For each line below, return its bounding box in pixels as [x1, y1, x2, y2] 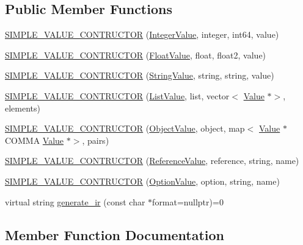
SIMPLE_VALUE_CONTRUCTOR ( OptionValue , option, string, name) [5, 174, 280, 187]
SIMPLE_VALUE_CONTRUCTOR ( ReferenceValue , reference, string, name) [5, 154, 299, 167]
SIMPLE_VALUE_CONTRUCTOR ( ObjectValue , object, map [5, 122, 245, 135]
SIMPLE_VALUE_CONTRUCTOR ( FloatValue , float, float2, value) [5, 48, 266, 61]
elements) [5, 101, 41, 114]
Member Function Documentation [5, 225, 225, 244]
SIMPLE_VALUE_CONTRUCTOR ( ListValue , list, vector [5, 89, 230, 102]
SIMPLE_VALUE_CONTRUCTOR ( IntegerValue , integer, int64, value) [5, 28, 279, 41]
